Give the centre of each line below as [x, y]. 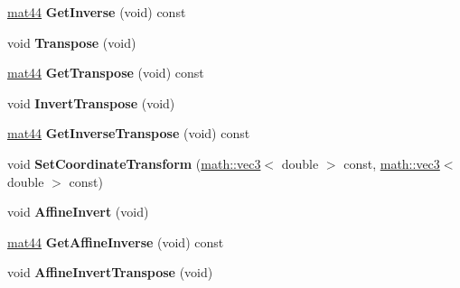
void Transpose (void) [72, 42]
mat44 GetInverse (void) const [97, 12]
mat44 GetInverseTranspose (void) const [129, 133]
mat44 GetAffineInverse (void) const [116, 242]
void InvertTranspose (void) [91, 102]
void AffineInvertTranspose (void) [110, 272]
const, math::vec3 [392, 163]
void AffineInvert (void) [78, 212]
